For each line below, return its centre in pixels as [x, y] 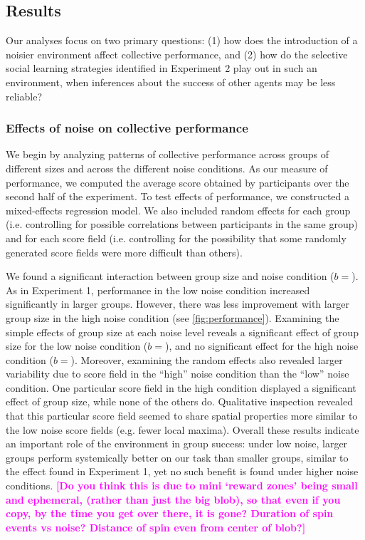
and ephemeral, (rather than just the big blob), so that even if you [173, 499]
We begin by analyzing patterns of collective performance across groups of [167, 154]
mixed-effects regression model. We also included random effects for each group [178, 210]
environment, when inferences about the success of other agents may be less [171, 82]
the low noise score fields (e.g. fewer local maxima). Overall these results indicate [182, 429]
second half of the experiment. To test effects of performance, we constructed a [178, 196]
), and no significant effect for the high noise [261, 346]
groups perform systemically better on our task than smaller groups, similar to [177, 457]
